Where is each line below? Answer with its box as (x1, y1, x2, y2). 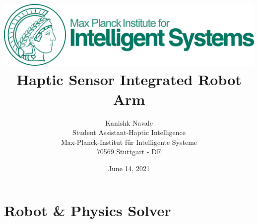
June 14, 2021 (108, 163, 150, 173)
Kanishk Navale (105, 117, 153, 128)
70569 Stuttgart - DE (96, 146, 162, 157)
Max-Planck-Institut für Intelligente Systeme (61, 136, 197, 147)
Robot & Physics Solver (4, 200, 171, 221)
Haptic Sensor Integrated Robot (16, 69, 242, 89)
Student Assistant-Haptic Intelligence (72, 127, 186, 137)
